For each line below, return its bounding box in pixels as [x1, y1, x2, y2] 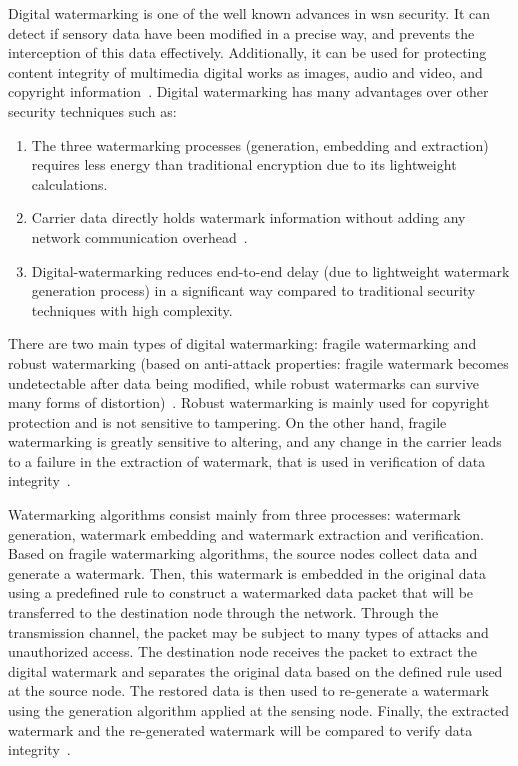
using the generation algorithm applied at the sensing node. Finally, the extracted [8, 700, 510, 720]
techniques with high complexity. [31, 299, 233, 320]
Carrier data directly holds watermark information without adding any [31, 207, 466, 228]
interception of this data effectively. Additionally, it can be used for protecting [8, 42, 487, 63]
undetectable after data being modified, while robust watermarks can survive [8, 372, 480, 393]
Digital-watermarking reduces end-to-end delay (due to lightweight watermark [31, 260, 510, 281]
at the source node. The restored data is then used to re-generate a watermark [8, 680, 489, 701]
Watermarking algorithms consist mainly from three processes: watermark [8, 504, 461, 525]
